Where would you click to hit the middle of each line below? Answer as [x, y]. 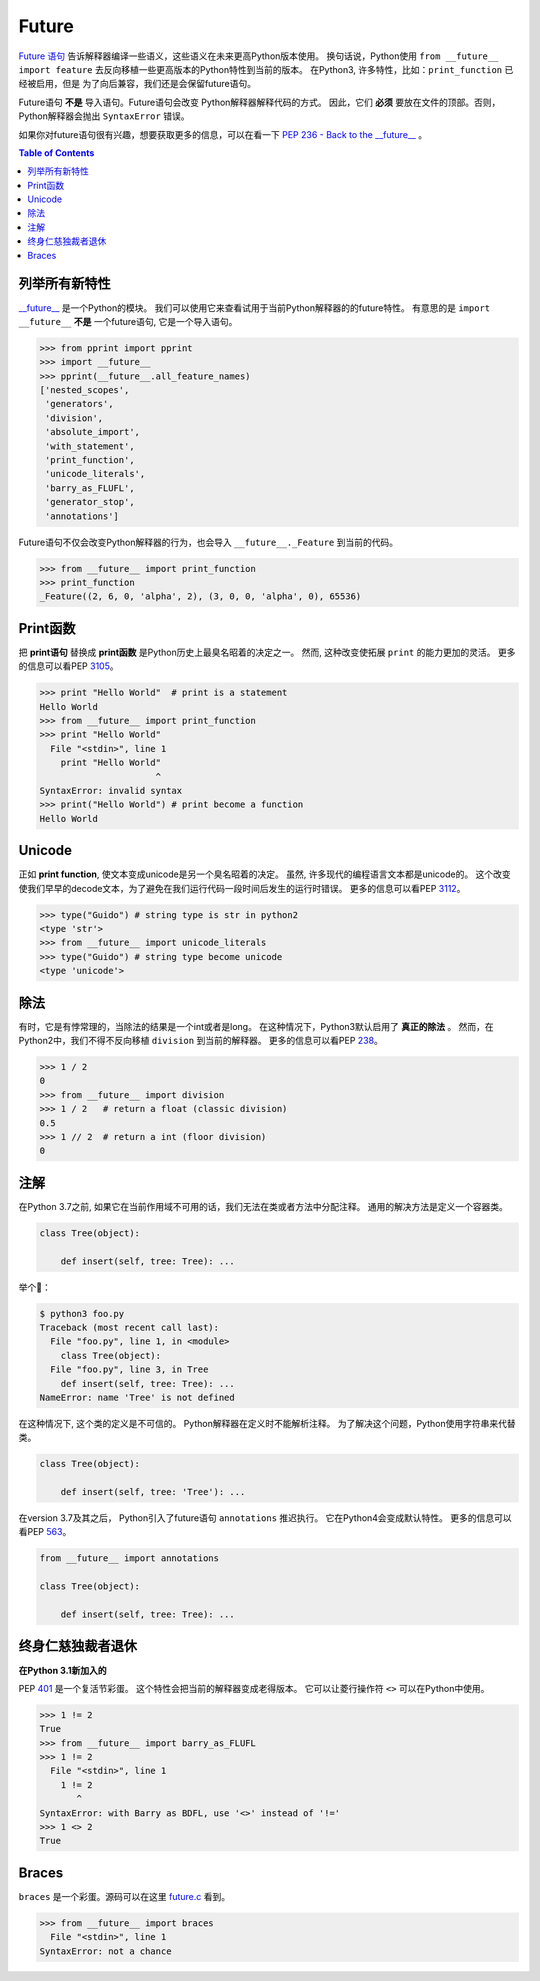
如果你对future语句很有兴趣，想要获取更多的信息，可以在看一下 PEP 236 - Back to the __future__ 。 [223, 134]
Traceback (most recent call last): [129, 1328]
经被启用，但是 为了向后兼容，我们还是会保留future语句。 [137, 84]
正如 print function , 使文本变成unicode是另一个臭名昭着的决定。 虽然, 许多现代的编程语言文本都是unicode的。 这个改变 [264, 874]
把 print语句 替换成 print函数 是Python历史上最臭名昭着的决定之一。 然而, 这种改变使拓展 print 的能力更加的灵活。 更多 [267, 652]
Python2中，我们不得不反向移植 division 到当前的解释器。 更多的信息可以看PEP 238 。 [201, 1041]
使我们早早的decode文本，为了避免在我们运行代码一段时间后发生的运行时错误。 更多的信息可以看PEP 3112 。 [242, 888]
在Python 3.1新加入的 [62, 1670]
